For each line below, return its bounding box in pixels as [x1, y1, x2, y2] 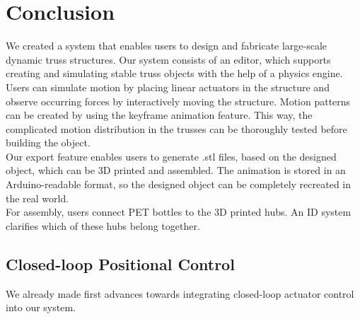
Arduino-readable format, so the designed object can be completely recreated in [6, 177, 352, 192]
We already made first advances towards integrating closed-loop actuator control [6, 286, 354, 301]
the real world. [6, 190, 69, 205]
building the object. [6, 135, 91, 150]
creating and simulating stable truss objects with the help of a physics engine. [6, 66, 343, 81]
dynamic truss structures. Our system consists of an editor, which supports [6, 52, 331, 66]
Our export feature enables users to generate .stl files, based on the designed [6, 149, 337, 163]
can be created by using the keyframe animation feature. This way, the [6, 108, 313, 122]
